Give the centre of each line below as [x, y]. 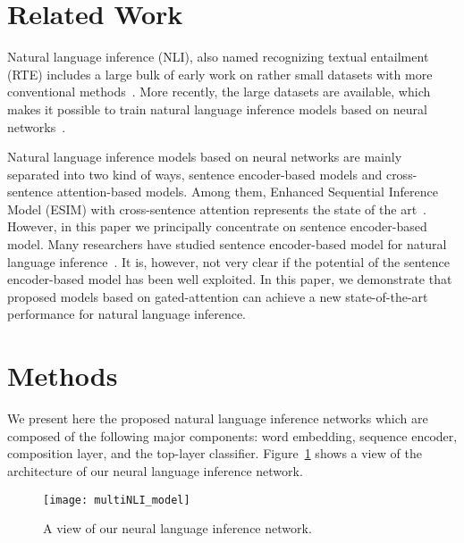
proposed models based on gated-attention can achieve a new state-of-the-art [218, 296]
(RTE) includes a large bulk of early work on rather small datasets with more [220, 74]
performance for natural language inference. [127, 314]
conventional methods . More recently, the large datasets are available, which [219, 92]
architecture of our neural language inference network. [155, 470]
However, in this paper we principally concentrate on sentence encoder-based [217, 226]
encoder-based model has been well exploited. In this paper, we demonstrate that [230, 279]
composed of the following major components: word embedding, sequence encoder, [232, 435]
